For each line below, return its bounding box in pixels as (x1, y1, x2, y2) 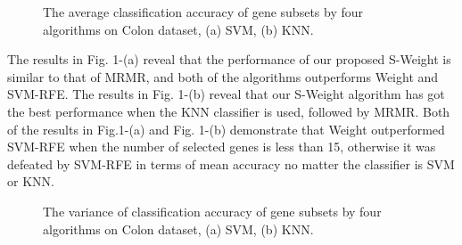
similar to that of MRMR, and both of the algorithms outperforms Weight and (7, 67, 439, 86)
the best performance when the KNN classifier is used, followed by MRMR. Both (7, 102, 450, 120)
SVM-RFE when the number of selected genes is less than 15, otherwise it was (7, 137, 436, 156)
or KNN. (7, 172, 54, 191)
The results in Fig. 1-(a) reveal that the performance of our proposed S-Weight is (7, 50, 451, 69)
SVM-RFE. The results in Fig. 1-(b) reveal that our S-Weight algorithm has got (7, 85, 445, 103)
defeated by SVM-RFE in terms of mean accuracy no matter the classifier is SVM (7, 154, 455, 173)
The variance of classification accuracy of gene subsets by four (43, 201, 382, 220)
